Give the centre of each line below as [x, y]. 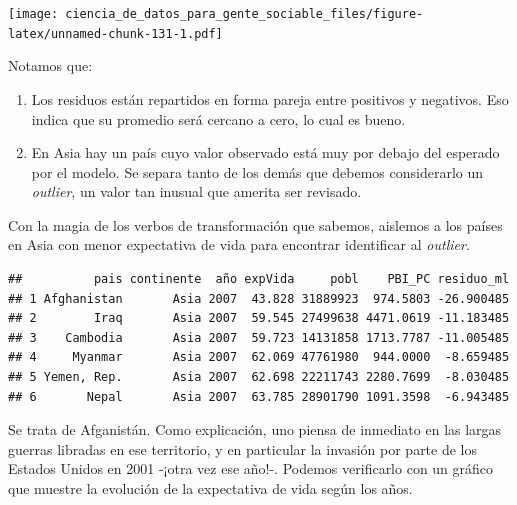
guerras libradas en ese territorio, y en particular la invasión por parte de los [243, 448]
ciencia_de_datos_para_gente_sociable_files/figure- [244, 14]
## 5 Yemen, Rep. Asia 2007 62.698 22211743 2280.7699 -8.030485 [259, 377]
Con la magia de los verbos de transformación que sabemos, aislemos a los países [255, 224]
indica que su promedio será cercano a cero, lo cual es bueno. [218, 118]
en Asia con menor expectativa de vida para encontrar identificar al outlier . [239, 244]
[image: [33, 14]
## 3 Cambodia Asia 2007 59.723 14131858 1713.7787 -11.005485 [259, 337]
